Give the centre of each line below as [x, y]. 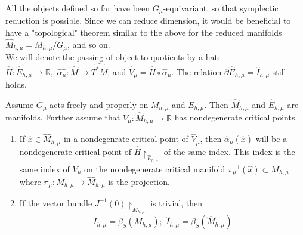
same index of [44, 168]
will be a [271, 139]
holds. [16, 84]
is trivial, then [177, 202]
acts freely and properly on [99, 104]
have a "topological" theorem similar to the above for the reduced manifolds [144, 33]
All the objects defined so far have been [78, 8]
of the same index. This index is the [229, 151]
